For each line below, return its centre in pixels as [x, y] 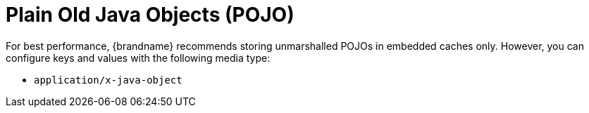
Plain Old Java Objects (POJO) [150, 15]
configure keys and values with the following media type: [138, 58]
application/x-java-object [108, 80]
